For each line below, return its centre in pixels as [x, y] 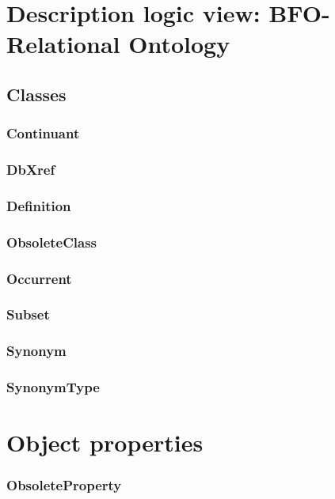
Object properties [105, 442]
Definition [39, 205]
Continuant [43, 133]
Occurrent [39, 278]
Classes [36, 94]
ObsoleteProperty [64, 485]
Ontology [179, 44]
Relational [63, 44]
